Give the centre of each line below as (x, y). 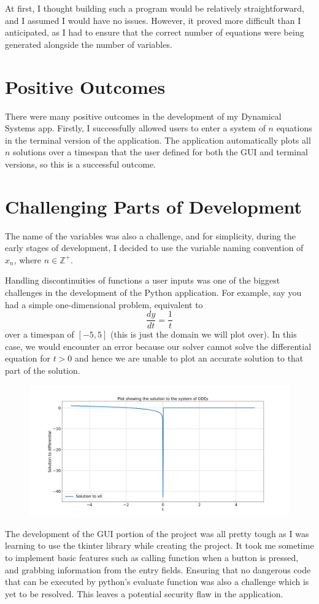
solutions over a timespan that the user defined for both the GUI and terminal (160, 152)
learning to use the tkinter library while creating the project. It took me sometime (159, 545)
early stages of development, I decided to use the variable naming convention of (154, 248)
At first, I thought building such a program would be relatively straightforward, (155, 8)
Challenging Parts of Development (154, 206)
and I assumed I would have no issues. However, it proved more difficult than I (153, 20)
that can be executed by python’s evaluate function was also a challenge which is (157, 582)
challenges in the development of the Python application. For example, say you (153, 292)
